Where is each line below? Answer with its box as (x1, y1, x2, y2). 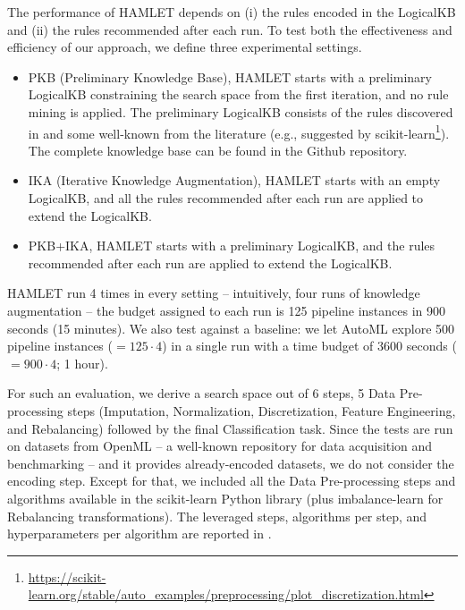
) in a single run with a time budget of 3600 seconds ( (162, 336, 457, 355)
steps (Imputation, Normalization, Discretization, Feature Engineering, (67, 401, 456, 419)
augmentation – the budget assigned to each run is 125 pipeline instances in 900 (7, 301, 446, 319)
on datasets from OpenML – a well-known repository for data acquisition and (7, 436, 433, 455)
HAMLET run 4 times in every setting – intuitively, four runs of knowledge (7, 284, 420, 302)
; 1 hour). (56, 353, 108, 372)
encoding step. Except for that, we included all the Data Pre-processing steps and (7, 471, 456, 490)
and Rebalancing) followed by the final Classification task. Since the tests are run (7, 419, 453, 437)
